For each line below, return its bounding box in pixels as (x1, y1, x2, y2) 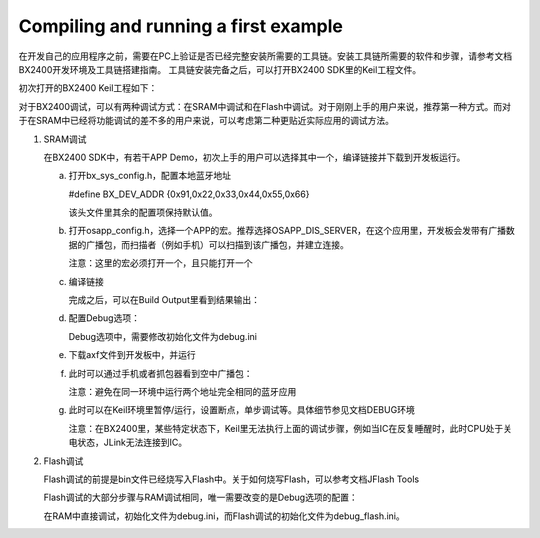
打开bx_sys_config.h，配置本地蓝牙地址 (68, 170, 232, 182)
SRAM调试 (43, 133, 87, 145)
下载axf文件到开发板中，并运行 (68, 349, 196, 361)
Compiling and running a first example (18, 15, 344, 37)
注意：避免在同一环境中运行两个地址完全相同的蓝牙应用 (68, 385, 297, 397)
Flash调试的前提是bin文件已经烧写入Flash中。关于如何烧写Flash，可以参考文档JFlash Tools (43, 473, 420, 485)
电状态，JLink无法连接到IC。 (68, 436, 188, 449)
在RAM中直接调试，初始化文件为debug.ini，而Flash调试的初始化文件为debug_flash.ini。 (43, 510, 405, 522)
